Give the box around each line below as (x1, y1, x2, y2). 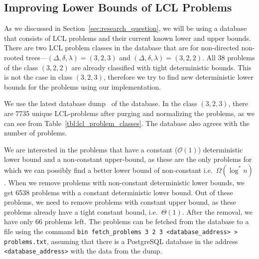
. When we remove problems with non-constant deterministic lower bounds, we (4, 177, 245, 187)
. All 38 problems (202, 52, 255, 62)
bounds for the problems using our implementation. (4, 81, 161, 92)
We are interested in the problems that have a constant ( (4, 144, 178, 154)
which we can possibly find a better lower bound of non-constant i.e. (4, 164, 213, 175)
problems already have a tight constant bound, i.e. (4, 206, 158, 217)
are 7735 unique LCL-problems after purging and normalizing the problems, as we (4, 108, 255, 118)
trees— (25, 52, 47, 62)
